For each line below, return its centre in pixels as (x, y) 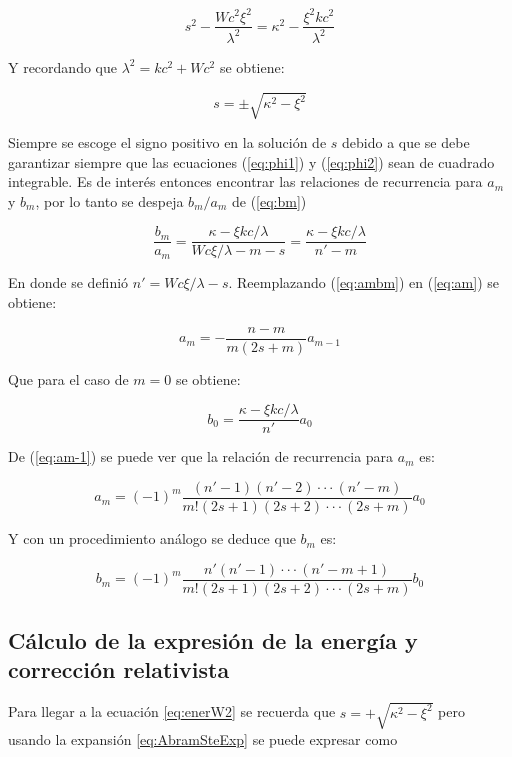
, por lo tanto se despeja (109, 200)
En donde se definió (68, 282)
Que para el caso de (68, 378)
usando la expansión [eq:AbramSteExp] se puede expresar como (203, 738)
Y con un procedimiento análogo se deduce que (152, 538)
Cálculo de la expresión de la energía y (213, 640)
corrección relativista (119, 669)
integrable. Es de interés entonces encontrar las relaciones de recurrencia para (245, 181)
